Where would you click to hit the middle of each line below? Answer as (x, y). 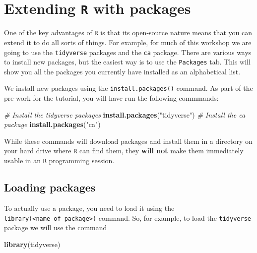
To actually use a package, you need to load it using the (89, 208)
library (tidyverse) (32, 244)
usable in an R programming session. (59, 160)
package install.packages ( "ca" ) (52, 124)
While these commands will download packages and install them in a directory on (128, 141)
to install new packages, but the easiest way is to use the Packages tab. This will (127, 62)
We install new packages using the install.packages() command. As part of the (128, 88)
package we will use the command (56, 227)
